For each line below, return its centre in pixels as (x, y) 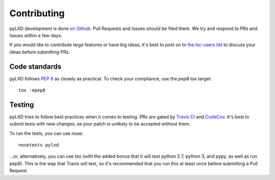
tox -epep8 (32, 91)
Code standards (35, 66)
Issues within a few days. (36, 35)
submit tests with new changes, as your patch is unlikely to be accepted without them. (100, 124)
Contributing (37, 13)
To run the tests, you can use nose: (46, 133)
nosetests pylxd (39, 145)
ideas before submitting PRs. (40, 52)
